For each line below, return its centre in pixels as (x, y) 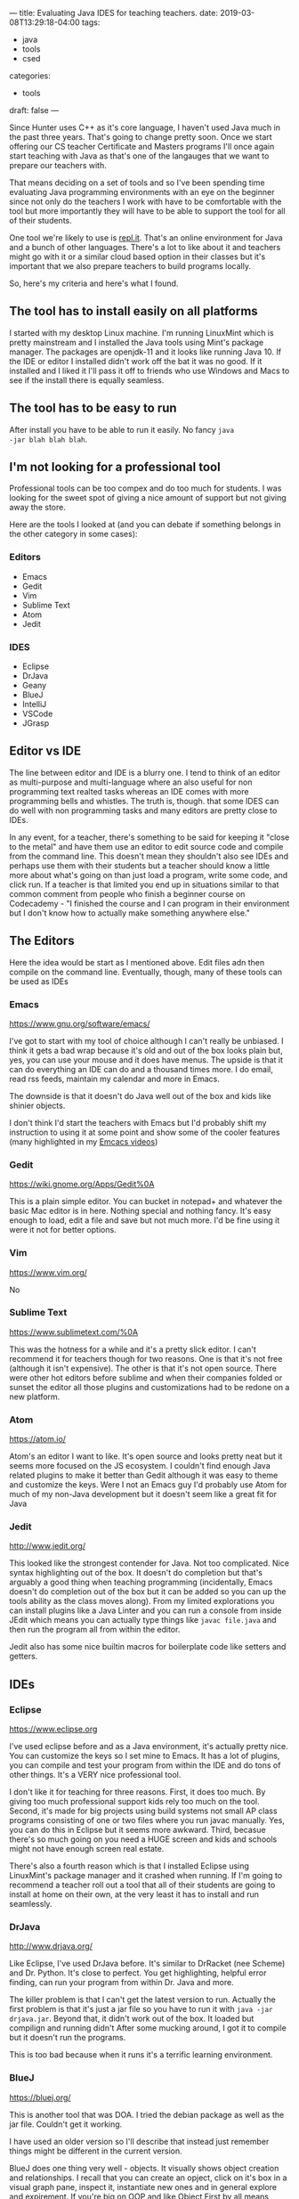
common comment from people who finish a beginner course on (127, 893)
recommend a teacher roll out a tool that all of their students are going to (142, 1885)
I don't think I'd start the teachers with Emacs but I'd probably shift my (138, 1122)
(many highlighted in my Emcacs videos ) (84, 1141)
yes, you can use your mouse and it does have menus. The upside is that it (146, 1060)
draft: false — (34, 110)
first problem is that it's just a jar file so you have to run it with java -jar (141, 2009)
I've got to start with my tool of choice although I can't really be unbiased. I (146, 1040)
